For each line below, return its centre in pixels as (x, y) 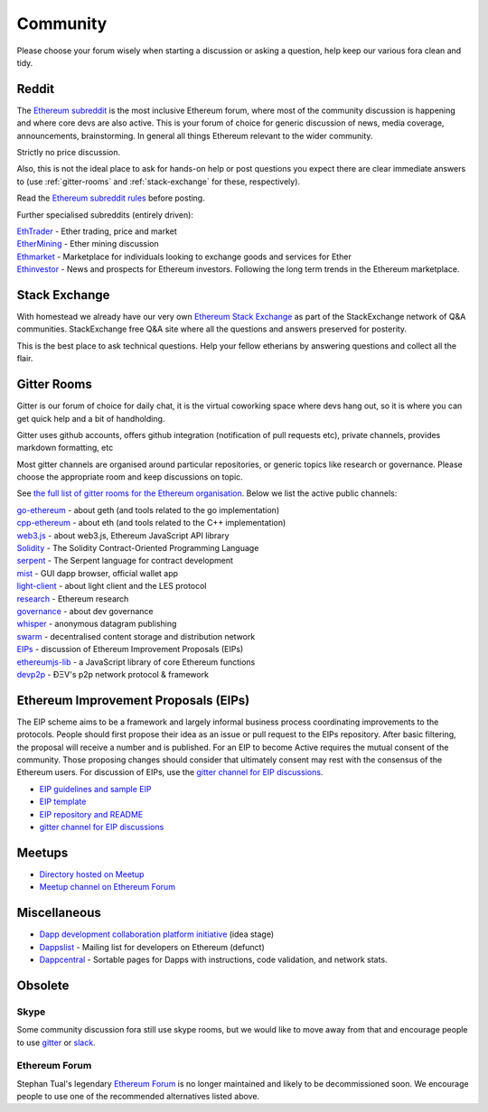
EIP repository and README (91, 814)
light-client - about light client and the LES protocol (112, 586)
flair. (25, 359)
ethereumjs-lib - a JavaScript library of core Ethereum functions (136, 662)
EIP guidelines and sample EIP (95, 789)
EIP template (63, 802)
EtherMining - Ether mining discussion (88, 244)
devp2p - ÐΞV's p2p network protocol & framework (113, 674)
